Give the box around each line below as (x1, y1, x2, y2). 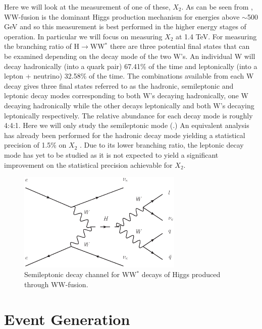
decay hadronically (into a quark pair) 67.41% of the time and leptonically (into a (4, 60, 257, 71)
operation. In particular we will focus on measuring (4, 31, 163, 41)
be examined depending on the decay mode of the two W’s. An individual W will (4, 50, 255, 61)
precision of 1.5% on (4, 140, 67, 150)
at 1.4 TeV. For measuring (176, 31, 257, 41)
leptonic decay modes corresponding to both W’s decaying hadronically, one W (4, 90, 248, 101)
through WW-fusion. (24, 279, 88, 289)
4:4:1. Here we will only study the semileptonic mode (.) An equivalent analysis (4, 120, 249, 130)
